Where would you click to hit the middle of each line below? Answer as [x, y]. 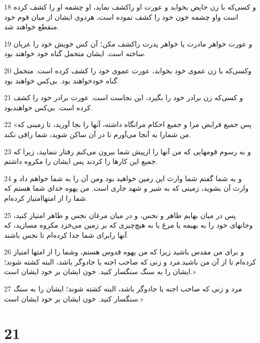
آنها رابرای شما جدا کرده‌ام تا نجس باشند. [67, 234]
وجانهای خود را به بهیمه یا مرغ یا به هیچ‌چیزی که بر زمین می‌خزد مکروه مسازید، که [128, 225]
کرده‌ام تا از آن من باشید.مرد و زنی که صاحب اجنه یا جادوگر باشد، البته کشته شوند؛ [130, 261]
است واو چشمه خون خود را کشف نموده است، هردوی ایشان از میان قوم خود [121, 16]
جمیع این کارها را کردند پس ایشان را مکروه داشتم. [81, 161]
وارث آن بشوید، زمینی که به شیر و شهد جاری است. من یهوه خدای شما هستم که [126, 188]
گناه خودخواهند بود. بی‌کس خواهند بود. [62, 80]
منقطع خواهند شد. [32, 27]
